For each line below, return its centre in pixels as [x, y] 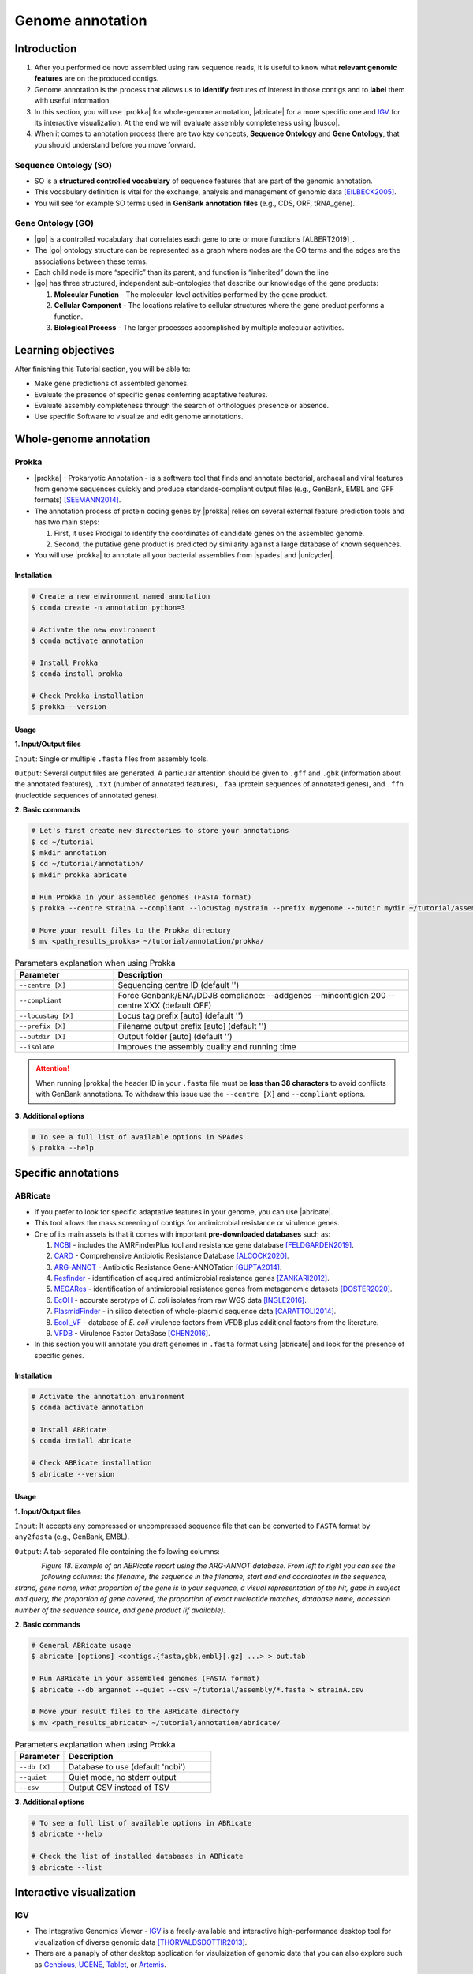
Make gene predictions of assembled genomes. [112, 384]
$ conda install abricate [81, 1441]
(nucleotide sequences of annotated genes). [87, 795]
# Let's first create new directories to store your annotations [160, 831]
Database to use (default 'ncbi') [127, 1767]
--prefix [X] [43, 1026]
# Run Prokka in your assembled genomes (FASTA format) [142, 897]
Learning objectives [65, 350]
